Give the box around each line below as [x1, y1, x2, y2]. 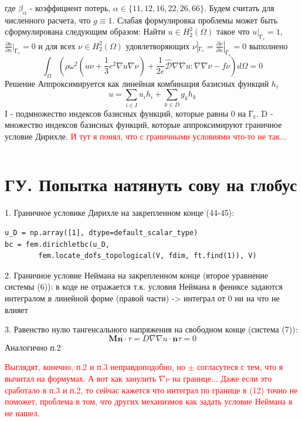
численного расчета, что [5, 13, 91, 26]
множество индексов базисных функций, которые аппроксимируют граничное [5, 118, 282, 131]
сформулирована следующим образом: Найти [5, 25, 165, 38]
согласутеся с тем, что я [197, 361, 283, 373]
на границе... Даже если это [172, 372, 272, 384]
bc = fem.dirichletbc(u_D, [5, 240, 110, 249]
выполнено [249, 39, 288, 52]
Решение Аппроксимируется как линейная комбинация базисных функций [5, 77, 269, 89]
